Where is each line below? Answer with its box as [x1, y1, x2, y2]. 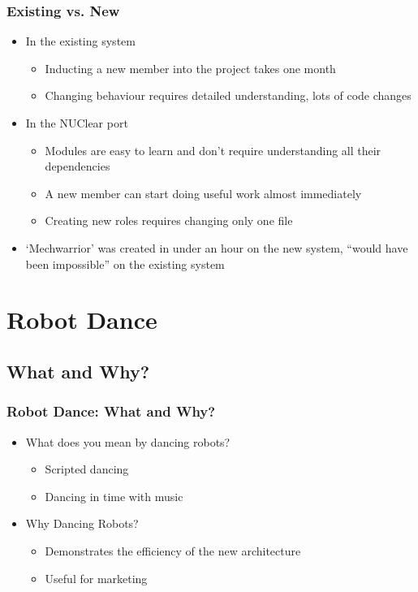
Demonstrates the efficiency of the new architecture [45, 542, 301, 559]
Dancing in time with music [45, 487, 183, 504]
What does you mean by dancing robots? [25, 433, 231, 450]
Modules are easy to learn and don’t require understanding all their [45, 141, 381, 158]
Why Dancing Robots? [25, 515, 139, 532]
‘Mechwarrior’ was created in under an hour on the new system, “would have [25, 239, 408, 256]
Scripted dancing [45, 460, 129, 477]
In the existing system [25, 32, 136, 50]
